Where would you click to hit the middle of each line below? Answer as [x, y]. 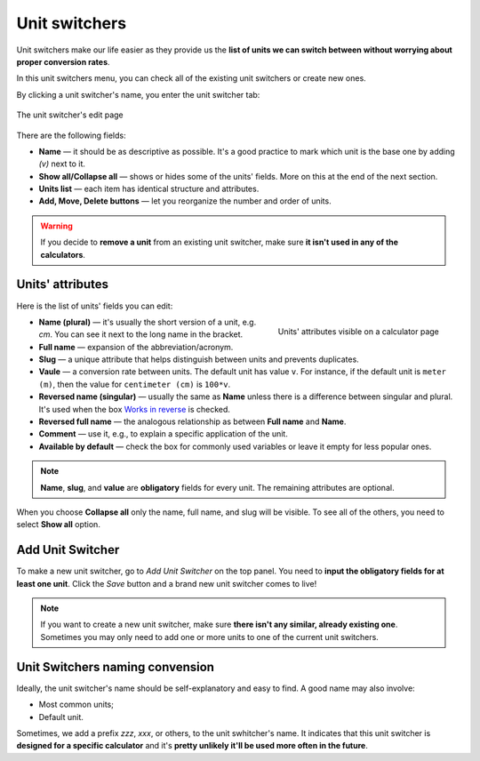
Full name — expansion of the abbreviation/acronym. [136, 347]
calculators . [63, 254]
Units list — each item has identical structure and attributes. [149, 189]
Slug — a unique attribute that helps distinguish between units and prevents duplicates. [199, 359]
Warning [56, 226]
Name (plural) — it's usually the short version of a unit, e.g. [148, 322]
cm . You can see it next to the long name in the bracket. [141, 334]
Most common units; [76, 705]
